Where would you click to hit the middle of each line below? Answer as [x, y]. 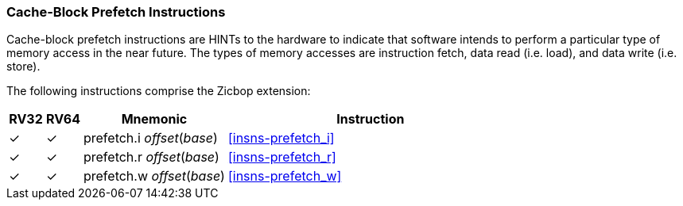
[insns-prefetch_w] [285, 176]
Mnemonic [154, 119]
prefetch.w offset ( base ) [154, 176]
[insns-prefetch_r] [282, 157]
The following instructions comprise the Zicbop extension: [159, 91]
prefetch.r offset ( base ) [151, 157]
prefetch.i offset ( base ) [150, 138]
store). [23, 67]
